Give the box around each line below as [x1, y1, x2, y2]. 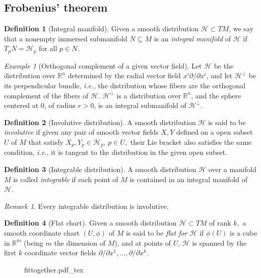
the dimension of [54, 237, 106, 248]
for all [39, 43, 57, 53]
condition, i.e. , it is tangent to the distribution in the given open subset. [4, 147, 227, 157]
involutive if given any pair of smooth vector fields [4, 127, 159, 137]
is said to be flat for [126, 228, 187, 238]
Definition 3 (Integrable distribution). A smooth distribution [4, 164, 197, 175]
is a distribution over [116, 90, 181, 100]
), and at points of [114, 237, 171, 248]
